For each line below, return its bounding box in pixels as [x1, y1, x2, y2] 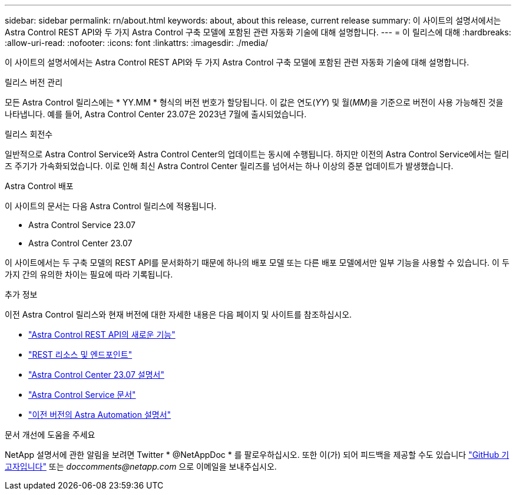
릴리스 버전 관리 [5, 77, 63, 87]
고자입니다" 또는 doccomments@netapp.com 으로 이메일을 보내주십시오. [5, 461, 277, 471]
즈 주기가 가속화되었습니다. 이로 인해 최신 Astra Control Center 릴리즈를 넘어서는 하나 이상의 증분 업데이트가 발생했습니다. [5, 161, 454, 171]
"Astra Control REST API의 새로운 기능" [28, 329, 176, 339]
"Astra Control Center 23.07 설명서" [28, 369, 164, 379]
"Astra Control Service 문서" [28, 390, 136, 400]
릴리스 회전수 [5, 129, 53, 139]
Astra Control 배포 [5, 181, 74, 191]
